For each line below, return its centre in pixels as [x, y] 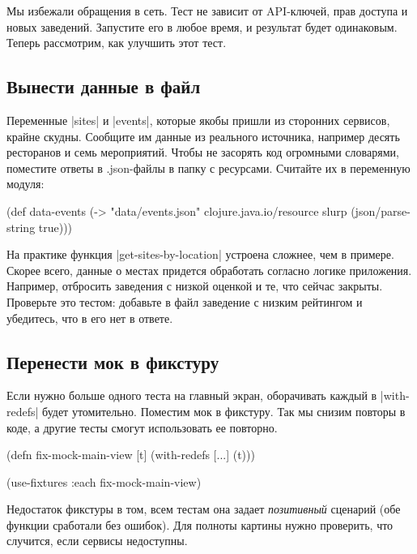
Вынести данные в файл [104, 86]
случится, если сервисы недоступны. [97, 541]
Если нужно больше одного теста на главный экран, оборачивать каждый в [192, 395]
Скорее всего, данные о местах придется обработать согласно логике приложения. [209, 270]
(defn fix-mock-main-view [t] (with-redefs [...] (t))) [131, 455]
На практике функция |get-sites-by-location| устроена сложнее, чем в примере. [200, 254]
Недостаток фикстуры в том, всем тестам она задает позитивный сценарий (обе [204, 509]
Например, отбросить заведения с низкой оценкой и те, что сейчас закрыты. [195, 286]
